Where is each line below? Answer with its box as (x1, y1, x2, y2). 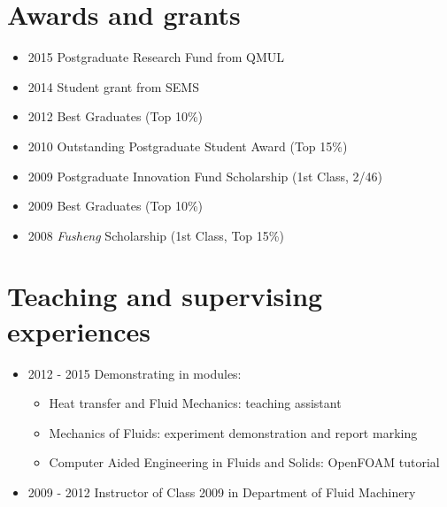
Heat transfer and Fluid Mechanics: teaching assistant (49, 394, 342, 412)
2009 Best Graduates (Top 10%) (27, 196, 204, 215)
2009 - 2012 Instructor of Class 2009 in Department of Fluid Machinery (27, 482, 416, 501)
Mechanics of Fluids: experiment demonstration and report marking (49, 423, 418, 442)
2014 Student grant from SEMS (27, 77, 199, 96)
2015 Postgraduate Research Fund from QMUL (27, 48, 285, 66)
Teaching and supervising (7, 278, 323, 314)
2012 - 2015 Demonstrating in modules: (27, 364, 242, 382)
